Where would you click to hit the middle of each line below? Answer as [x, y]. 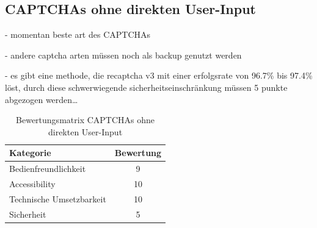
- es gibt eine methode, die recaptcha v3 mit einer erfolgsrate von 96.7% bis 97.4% [159, 75]
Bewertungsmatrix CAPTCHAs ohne [86, 120]
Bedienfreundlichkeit [48, 169]
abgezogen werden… [42, 99]
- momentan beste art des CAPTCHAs [78, 34]
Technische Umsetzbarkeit [58, 198]
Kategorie [30, 153]
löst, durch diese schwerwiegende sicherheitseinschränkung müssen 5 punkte [146, 87]
